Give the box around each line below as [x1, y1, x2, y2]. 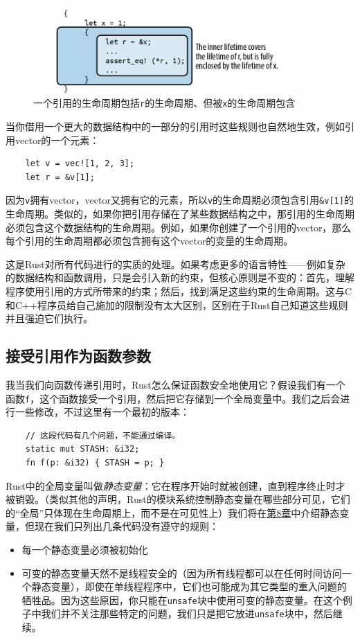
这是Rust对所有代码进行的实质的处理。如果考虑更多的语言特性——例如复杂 [6, 256, 345, 271]
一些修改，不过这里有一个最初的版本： [15, 405, 190, 419]
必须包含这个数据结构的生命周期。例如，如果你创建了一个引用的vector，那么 [6, 220, 352, 234]
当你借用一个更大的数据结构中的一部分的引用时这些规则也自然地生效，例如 [6, 118, 345, 133]
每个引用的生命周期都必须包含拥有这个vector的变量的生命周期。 [6, 233, 294, 248]
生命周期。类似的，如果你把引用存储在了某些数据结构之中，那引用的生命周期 [6, 206, 354, 221]
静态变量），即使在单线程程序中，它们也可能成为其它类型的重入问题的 [31, 579, 347, 594]
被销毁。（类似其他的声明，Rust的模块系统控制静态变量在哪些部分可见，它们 [6, 492, 350, 506]
